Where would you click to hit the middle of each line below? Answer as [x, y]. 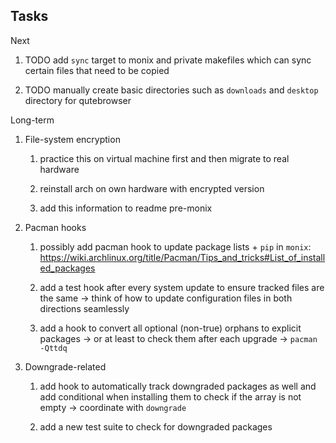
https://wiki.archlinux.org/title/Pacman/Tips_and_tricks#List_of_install [182, 257]
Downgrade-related [65, 366]
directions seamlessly [84, 308]
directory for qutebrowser [78, 100]
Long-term [32, 120]
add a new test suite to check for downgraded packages [156, 426]
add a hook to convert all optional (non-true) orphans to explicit [170, 328]
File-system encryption [72, 139]
